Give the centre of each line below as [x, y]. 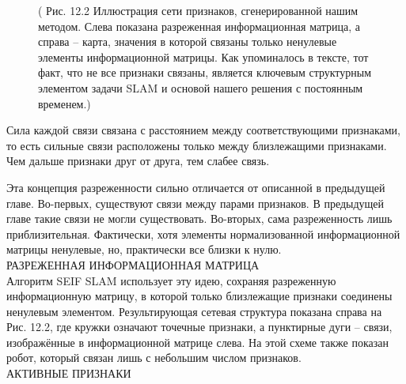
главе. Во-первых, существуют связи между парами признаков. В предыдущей [195, 203]
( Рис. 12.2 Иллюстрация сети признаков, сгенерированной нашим [198, 10]
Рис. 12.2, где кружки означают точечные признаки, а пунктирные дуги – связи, [199, 327]
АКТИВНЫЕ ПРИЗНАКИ [69, 373]
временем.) [65, 103]
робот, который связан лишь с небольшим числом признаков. [154, 358]
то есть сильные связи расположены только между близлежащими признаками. [197, 145]
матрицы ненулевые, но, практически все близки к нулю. [144, 249]
